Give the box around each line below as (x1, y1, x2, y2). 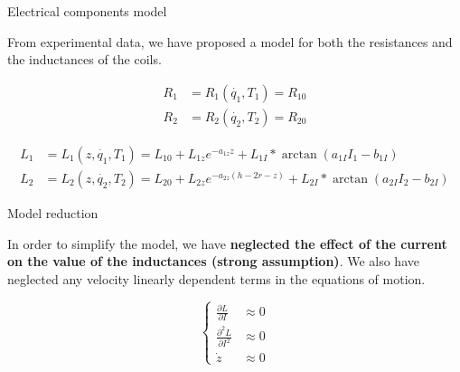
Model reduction (7, 203, 99, 222)
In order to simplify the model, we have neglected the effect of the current (7, 234, 447, 253)
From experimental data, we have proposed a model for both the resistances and (7, 32, 453, 51)
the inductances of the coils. (7, 50, 162, 69)
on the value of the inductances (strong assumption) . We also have (7, 252, 419, 271)
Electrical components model (7, 2, 167, 20)
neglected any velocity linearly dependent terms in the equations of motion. (7, 269, 426, 288)
